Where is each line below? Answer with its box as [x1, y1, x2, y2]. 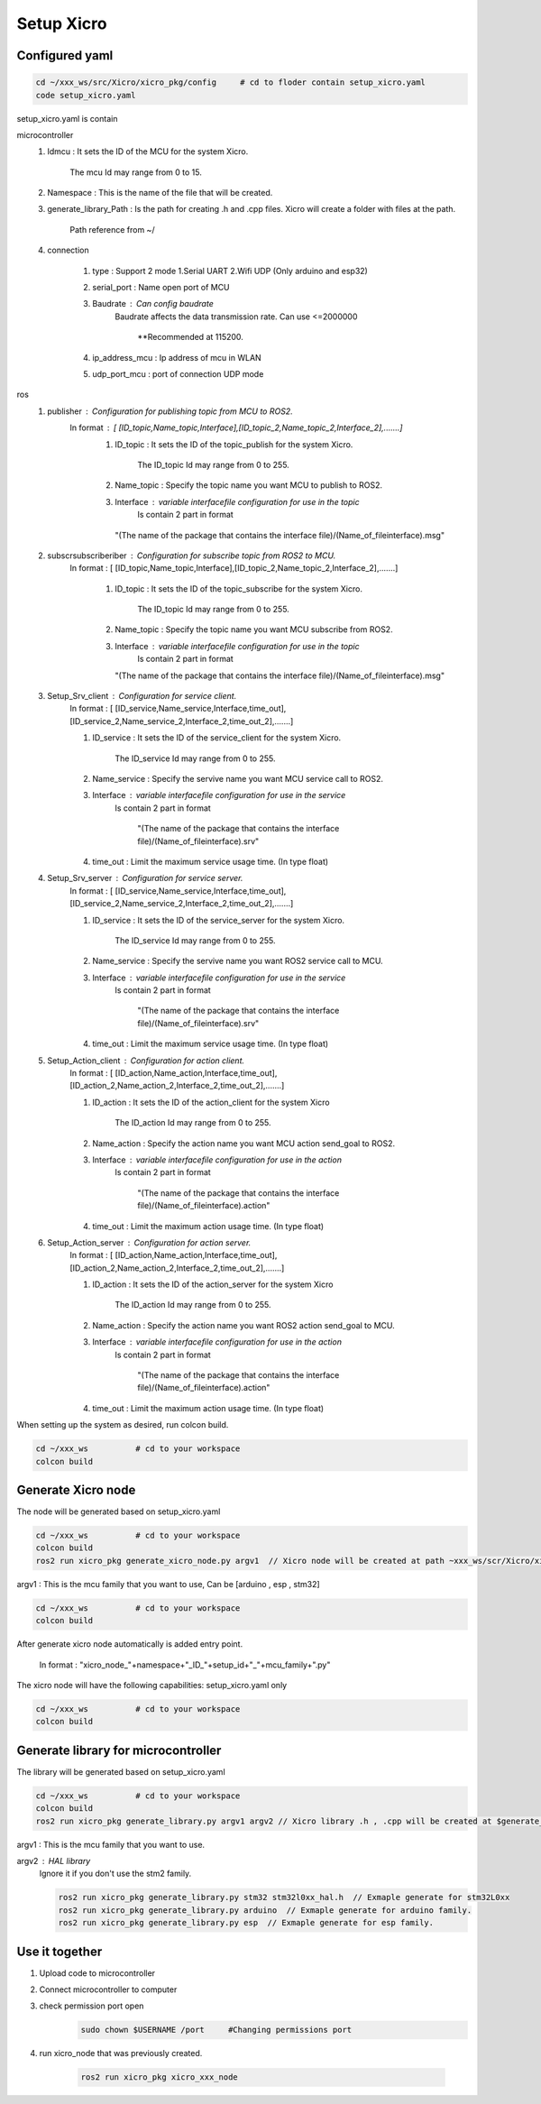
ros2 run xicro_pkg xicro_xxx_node [80, 2072, 238, 2082]
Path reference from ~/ [69, 224, 155, 234]
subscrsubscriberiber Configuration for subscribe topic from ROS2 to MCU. [47, 550, 336, 561]
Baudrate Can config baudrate [92, 299, 214, 309]
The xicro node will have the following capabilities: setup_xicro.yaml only [16, 1679, 288, 1690]
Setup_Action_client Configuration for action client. [47, 1055, 245, 1066]
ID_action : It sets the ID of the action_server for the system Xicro [92, 1279, 334, 1290]
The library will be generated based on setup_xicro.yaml [16, 1766, 225, 1777]
